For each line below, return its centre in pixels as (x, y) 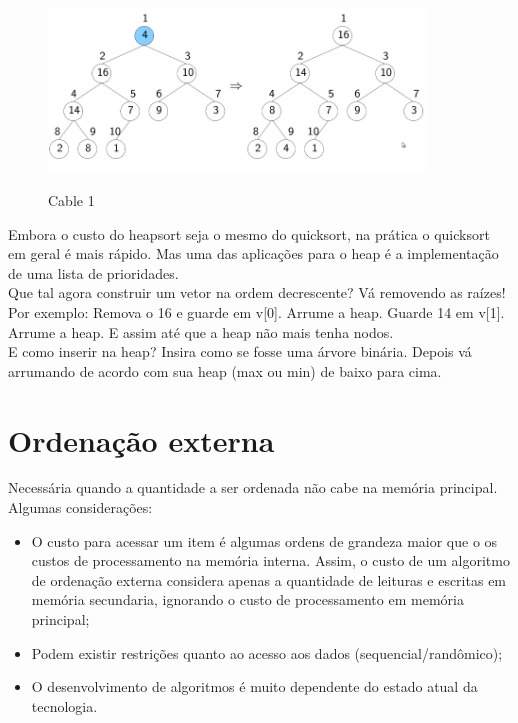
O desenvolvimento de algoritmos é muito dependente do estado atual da (254, 686)
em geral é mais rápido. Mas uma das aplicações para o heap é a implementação (253, 253)
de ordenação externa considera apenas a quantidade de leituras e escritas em (269, 579)
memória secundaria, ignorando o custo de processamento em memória (247, 599)
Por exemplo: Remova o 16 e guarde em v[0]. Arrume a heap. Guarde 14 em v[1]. (256, 311)
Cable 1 (71, 199)
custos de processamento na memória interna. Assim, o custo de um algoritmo (270, 560)
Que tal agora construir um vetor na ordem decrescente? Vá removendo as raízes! (257, 292)
